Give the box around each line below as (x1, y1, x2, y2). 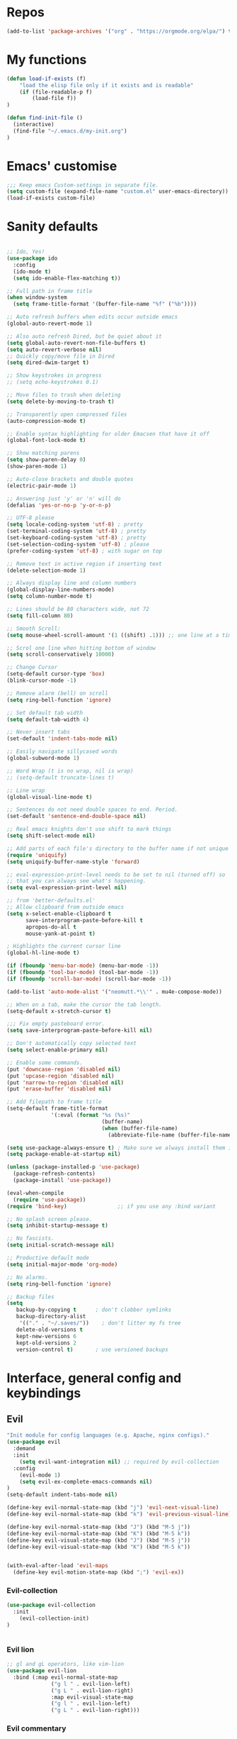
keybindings (6, 1385, 81, 1401)
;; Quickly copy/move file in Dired (6, 353, 115, 360)
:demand (13, 1445, 36, 1452)
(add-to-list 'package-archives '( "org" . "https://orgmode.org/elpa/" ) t (6, 28, 232, 35)
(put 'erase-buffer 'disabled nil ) (6, 1086, 112, 1093)
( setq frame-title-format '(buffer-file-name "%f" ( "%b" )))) (13, 301, 197, 308)
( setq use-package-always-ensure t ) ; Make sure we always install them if (6, 1144, 235, 1152)
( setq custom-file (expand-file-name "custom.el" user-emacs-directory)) (6, 188, 229, 195)
